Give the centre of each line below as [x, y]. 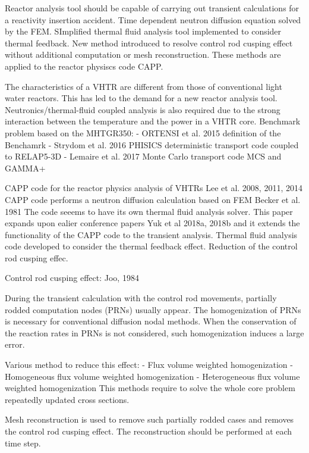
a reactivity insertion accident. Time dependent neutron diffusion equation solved [153, 19]
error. [15, 344]
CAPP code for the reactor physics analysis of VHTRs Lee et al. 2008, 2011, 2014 [154, 188]
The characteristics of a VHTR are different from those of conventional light [144, 86]
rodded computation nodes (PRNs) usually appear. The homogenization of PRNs [153, 309]
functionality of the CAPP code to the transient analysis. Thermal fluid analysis [151, 234]
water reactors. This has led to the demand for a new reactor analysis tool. [141, 98]
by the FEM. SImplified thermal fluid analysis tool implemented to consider [143, 31]
